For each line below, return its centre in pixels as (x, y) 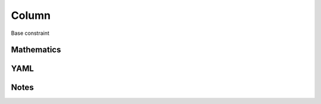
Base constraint (30, 33)
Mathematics (36, 50)
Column (31, 15)
